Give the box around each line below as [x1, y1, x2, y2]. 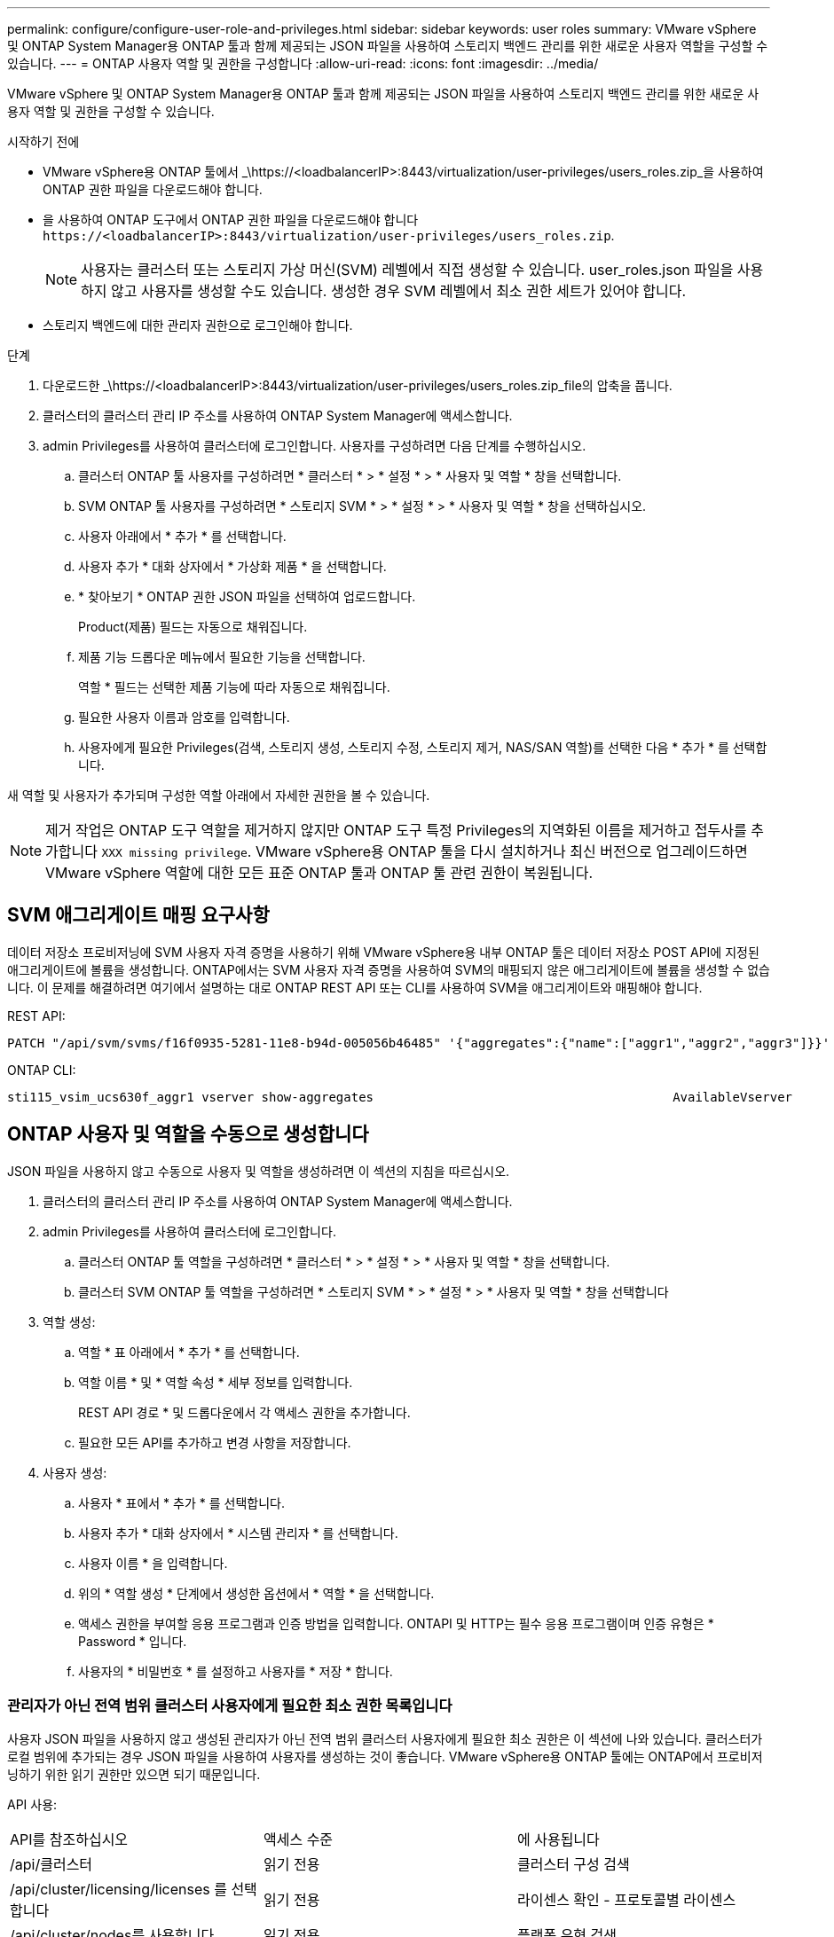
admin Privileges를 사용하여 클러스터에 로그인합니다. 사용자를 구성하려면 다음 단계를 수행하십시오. [43, 438, 586, 453]
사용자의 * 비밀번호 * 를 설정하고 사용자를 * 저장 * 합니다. [78, 1663, 393, 1679]
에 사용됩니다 [516, 1831, 600, 1849]
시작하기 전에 [7, 134, 80, 149]
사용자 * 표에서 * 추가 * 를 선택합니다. [78, 1494, 285, 1510]
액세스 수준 [263, 1831, 334, 1849]
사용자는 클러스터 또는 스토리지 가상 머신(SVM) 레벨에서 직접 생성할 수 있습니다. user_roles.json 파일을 [81, 261, 734, 278]
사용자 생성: [43, 1464, 107, 1480]
